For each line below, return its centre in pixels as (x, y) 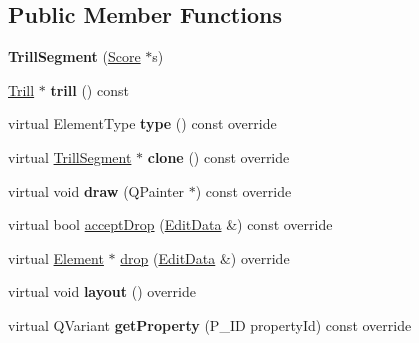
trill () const (89, 89)
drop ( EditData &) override (205, 257)
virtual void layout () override (102, 291)
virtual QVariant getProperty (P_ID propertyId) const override (210, 324)
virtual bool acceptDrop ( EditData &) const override (170, 224)
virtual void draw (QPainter (96, 190)
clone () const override (218, 156)
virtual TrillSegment (70, 156)
